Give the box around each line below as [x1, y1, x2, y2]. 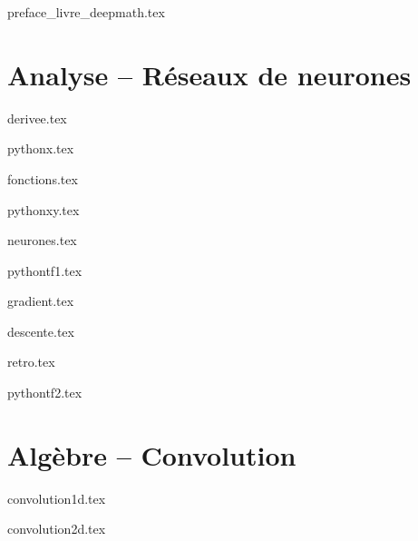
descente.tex [7, 321, 74, 340]
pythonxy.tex [7, 200, 80, 219]
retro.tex [7, 352, 55, 371]
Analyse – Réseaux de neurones [7, 55, 412, 93]
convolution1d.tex [7, 488, 106, 507]
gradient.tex [7, 291, 74, 310]
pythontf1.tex [7, 261, 83, 280]
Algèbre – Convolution [7, 436, 296, 473]
